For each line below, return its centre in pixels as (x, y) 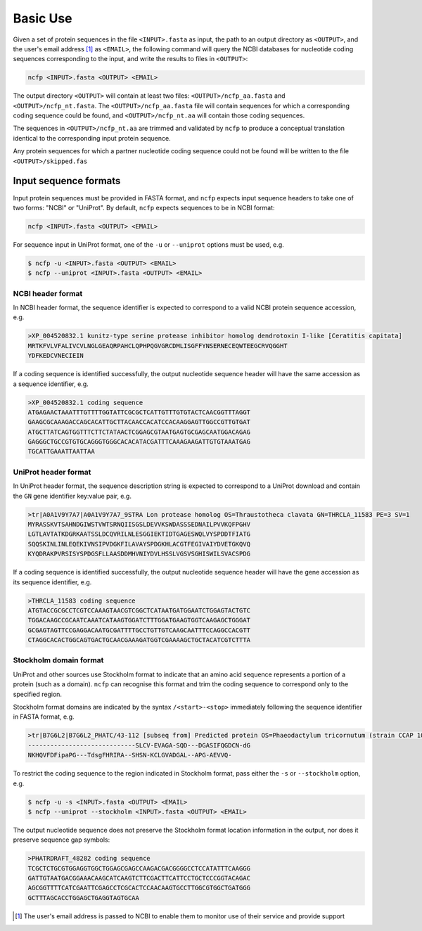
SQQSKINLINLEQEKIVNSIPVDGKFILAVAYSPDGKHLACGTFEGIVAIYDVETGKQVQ (139, 544)
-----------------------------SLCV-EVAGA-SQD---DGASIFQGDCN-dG (139, 745)
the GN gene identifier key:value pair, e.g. (72, 496)
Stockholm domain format (58, 660)
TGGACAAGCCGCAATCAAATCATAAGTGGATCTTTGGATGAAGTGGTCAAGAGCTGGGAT (139, 620)
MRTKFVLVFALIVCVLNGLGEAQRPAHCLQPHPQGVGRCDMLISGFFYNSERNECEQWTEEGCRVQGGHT (158, 346)
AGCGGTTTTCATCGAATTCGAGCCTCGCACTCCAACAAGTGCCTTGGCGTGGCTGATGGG (139, 888)
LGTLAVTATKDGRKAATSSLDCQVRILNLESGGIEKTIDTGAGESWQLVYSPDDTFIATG (139, 534)
